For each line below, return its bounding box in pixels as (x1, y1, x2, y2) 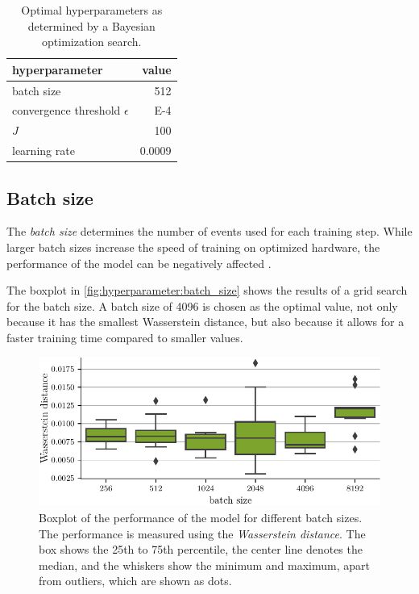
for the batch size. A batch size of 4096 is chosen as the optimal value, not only (6, 297, 398, 314)
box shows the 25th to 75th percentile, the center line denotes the (39, 541, 363, 558)
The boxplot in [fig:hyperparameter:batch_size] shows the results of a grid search (6, 282, 408, 299)
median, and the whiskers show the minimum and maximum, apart (39, 556, 370, 573)
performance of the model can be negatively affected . (6, 254, 272, 271)
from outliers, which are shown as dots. (39, 572, 232, 589)
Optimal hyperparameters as (21, 2, 163, 18)
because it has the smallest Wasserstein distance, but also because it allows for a (6, 313, 404, 330)
